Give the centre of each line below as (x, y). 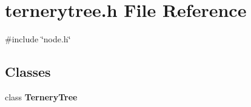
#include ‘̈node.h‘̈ (38, 39)
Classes (28, 72)
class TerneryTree (41, 96)
